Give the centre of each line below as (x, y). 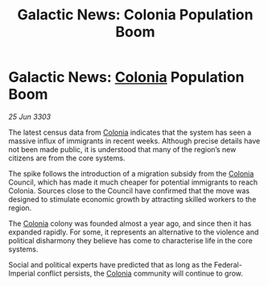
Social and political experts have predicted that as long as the (110, 264)
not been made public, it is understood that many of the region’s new (122, 149)
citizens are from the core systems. (67, 158)
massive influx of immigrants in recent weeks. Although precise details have (134, 141)
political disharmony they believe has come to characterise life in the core (131, 240)
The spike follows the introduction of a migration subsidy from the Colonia (131, 173)
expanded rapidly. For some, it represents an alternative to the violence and (134, 232)
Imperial (22, 273)
